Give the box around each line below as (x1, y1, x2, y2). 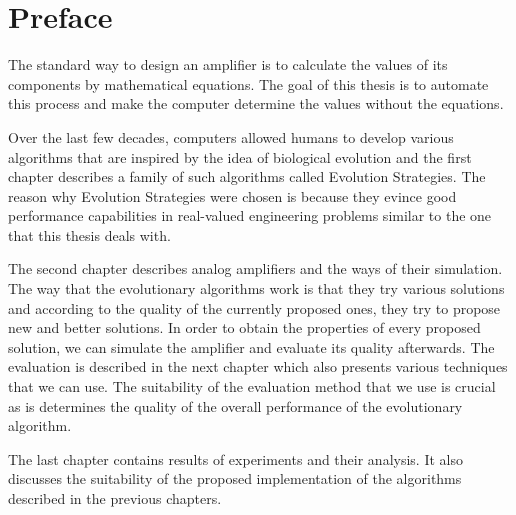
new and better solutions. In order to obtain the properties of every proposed (8, 317, 481, 338)
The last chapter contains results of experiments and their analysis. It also (8, 448, 463, 469)
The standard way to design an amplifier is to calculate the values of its (8, 54, 448, 75)
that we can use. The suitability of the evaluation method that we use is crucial (8, 376, 496, 397)
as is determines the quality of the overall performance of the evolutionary (8, 395, 463, 416)
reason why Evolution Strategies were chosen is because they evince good (8, 185, 457, 206)
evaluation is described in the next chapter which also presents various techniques (8, 356, 508, 377)
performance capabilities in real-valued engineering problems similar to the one (8, 205, 492, 226)
